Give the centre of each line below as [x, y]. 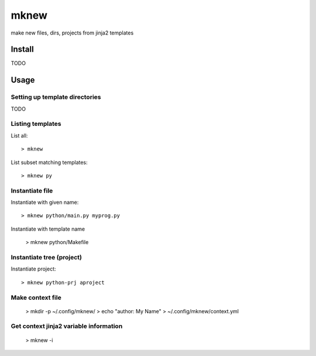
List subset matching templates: [49, 162]
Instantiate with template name [48, 229]
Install [23, 49]
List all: [19, 135]
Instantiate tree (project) [46, 257]
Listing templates [36, 124]
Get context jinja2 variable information [67, 326]
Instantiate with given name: [45, 203]
